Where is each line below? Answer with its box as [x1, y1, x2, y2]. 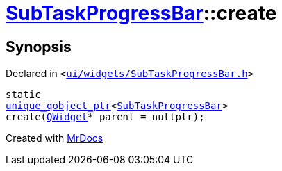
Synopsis [6, 38, 72, 56]
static [6, 89, 41, 101]
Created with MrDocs [6, 132, 103, 145]
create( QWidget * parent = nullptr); [6, 111, 205, 123]
